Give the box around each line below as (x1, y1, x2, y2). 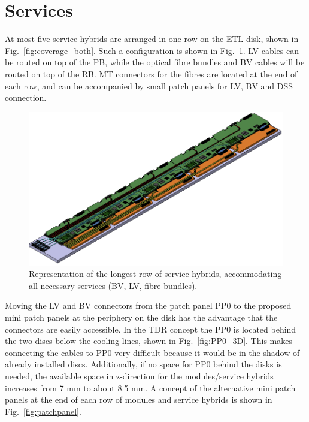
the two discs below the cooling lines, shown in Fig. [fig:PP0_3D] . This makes (5, 334, 292, 347)
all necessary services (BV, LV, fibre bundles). (29, 279, 198, 291)
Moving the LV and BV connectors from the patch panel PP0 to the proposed (5, 299, 292, 312)
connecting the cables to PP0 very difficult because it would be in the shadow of (5, 346, 300, 358)
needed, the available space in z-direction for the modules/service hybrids (5, 369, 274, 382)
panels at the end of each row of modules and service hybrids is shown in (5, 393, 272, 406)
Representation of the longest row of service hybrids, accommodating (29, 267, 282, 280)
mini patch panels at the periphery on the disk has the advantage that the (5, 311, 278, 323)
